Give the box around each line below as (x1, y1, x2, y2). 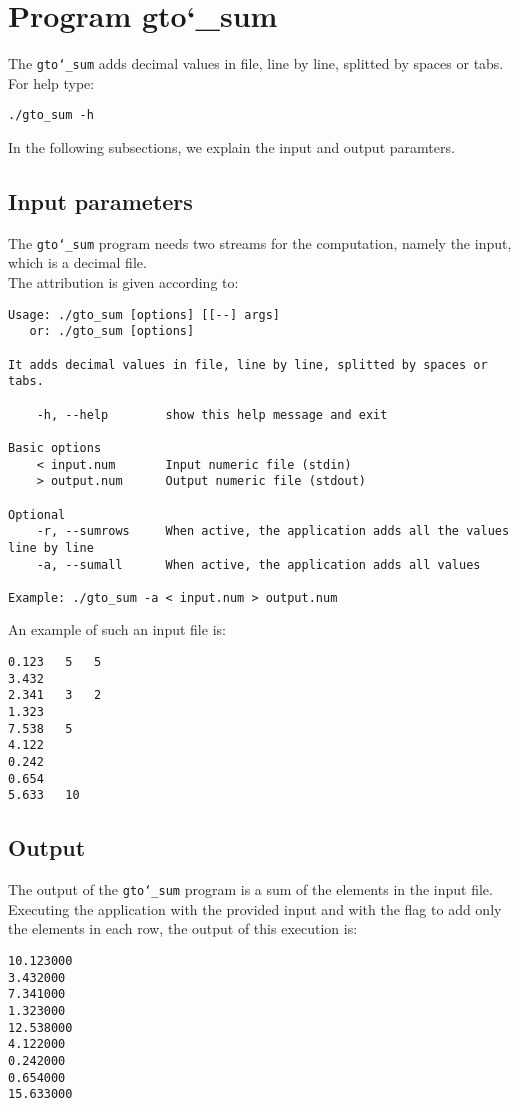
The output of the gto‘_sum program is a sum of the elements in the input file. (8, 879, 493, 900)
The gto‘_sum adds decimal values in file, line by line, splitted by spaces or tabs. (8, 53, 504, 74)
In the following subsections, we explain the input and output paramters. (8, 137, 455, 158)
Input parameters (8, 186, 193, 217)
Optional (8, 507, 66, 522)
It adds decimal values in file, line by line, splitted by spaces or (8, 357, 488, 372)
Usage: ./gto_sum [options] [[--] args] (8, 307, 281, 322)
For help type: (8, 72, 95, 93)
